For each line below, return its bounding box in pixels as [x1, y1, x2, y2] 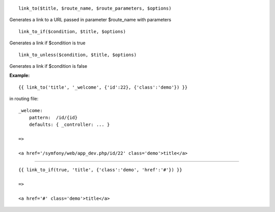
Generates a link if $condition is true [9, 40, 86, 46]
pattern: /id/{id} [29, 115, 78, 120]
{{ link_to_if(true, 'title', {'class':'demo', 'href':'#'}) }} [18, 167, 183, 173]
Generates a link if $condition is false [9, 63, 88, 69]
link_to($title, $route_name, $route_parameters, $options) [18, 6, 172, 11]
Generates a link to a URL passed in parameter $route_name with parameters [9, 17, 172, 23]
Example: [9, 72, 30, 78]
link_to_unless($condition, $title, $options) [18, 51, 137, 58]
